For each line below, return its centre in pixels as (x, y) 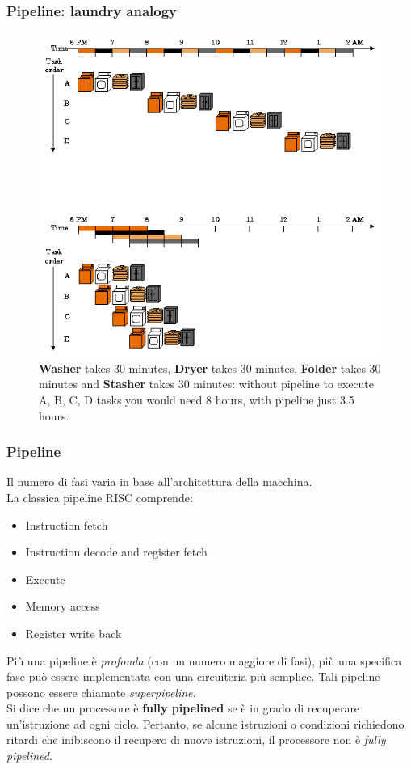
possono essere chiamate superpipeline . (101, 692)
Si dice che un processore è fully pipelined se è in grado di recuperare (183, 708)
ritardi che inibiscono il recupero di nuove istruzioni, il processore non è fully (196, 739)
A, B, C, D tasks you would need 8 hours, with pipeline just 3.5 (197, 399)
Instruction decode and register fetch (116, 552)
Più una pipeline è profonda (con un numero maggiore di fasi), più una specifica (204, 660)
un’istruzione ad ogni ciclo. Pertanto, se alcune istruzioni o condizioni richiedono (205, 723)
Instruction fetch (67, 524)
